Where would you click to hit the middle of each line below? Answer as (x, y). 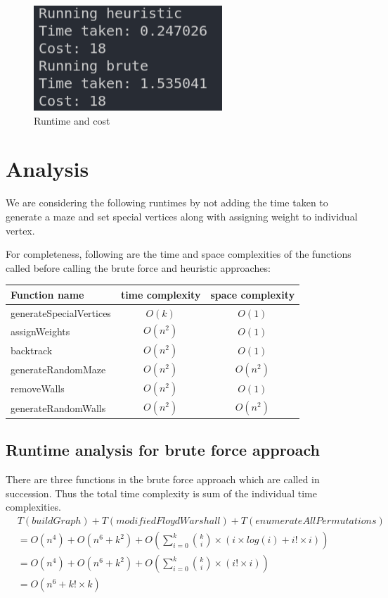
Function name (47, 294)
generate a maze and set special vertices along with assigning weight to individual (182, 216)
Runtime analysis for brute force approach (163, 450)
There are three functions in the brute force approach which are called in (163, 479)
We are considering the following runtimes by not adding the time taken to (167, 203)
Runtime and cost (72, 120)
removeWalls (38, 388)
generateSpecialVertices (61, 312)
